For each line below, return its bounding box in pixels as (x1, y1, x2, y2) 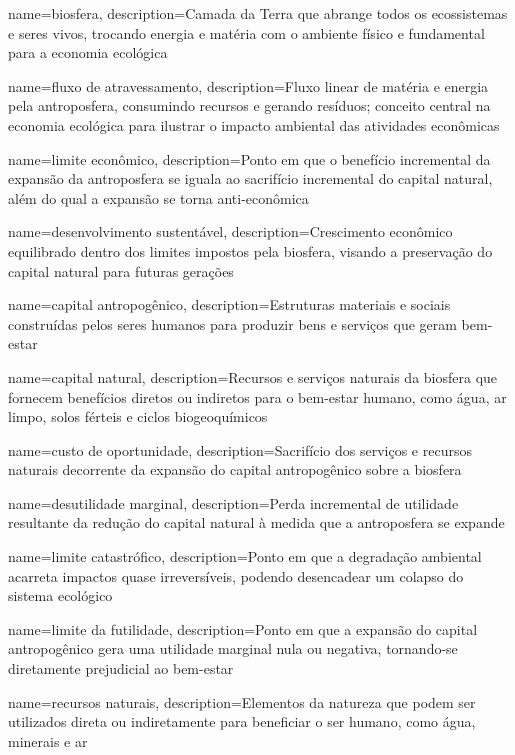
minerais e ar (8, 730, 88, 751)
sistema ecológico (8, 585, 113, 606)
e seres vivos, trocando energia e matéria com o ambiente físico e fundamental (8, 22, 485, 43)
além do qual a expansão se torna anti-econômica (8, 187, 309, 208)
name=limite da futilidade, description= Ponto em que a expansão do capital (8, 618, 478, 639)
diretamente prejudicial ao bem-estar (8, 658, 234, 679)
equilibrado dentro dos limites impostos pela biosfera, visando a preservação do (8, 240, 493, 261)
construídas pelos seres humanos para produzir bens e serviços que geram (8, 313, 457, 334)
